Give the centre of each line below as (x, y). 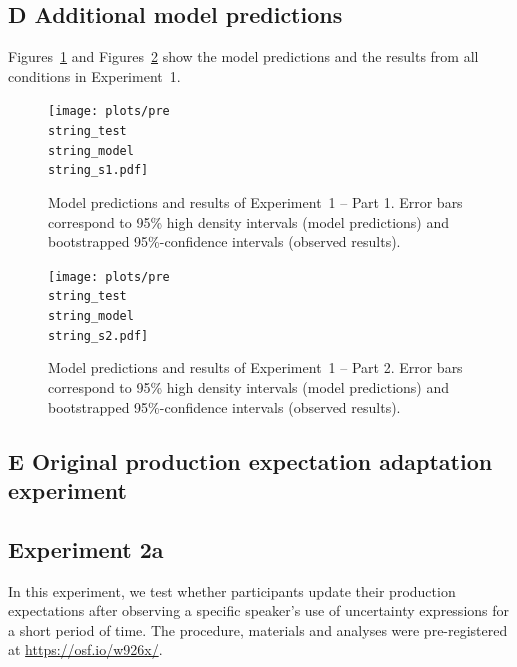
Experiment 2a (86, 548)
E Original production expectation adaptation (250, 460)
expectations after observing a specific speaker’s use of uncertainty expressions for (259, 610)
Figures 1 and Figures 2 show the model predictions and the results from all (243, 56)
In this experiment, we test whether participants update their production (232, 590)
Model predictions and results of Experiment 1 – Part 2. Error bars (255, 367)
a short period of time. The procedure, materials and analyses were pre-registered (258, 629)
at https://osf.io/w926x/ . (85, 649)
